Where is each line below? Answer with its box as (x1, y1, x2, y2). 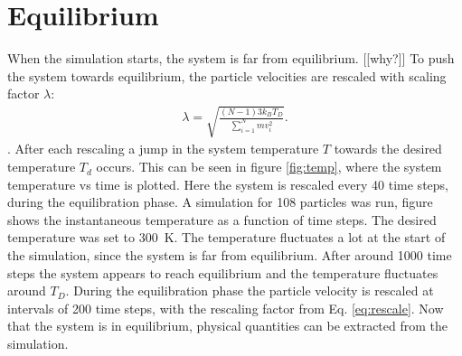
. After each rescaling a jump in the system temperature (7, 139, 319, 158)
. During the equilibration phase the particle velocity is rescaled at (65, 281, 434, 300)
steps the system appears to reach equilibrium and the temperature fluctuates (7, 263, 438, 282)
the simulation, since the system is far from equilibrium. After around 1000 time (7, 246, 452, 265)
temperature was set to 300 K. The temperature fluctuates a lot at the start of (7, 228, 446, 247)
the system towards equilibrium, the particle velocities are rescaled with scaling (7, 66, 447, 85)
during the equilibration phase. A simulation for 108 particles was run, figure (7, 192, 433, 211)
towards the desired (334, 139, 442, 158)
